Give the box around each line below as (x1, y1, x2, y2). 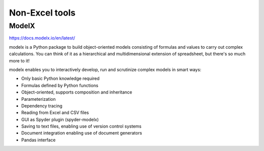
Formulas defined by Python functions (21, 82, 99, 88)
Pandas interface (21, 137, 56, 143)
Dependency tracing (21, 103, 63, 109)
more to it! (9, 57, 30, 63)
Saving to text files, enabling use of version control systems (21, 123, 142, 129)
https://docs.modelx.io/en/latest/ (9, 35, 75, 41)
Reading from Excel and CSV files (21, 110, 89, 115)
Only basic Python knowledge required (21, 75, 100, 81)
